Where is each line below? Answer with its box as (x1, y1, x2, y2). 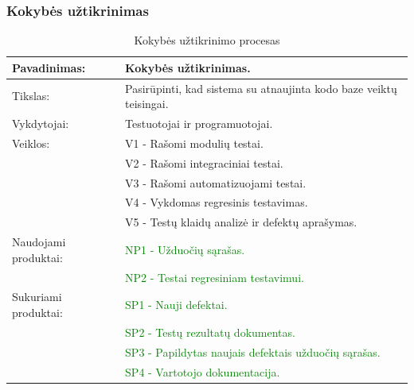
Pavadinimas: (12, 59, 86, 75)
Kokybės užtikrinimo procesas (134, 32, 280, 48)
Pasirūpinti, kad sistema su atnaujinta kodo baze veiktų (125, 79, 397, 96)
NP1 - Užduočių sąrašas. (125, 241, 245, 257)
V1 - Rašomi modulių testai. (125, 134, 264, 151)
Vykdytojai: (12, 115, 69, 132)
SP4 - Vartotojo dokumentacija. (125, 363, 280, 380)
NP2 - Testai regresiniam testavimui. (125, 268, 304, 285)
